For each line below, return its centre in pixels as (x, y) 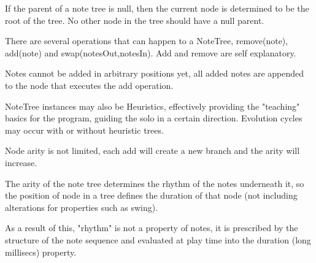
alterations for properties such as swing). (82, 207)
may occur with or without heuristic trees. (84, 130)
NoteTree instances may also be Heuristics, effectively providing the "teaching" (152, 106)
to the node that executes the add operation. (89, 85)
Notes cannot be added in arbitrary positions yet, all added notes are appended (155, 73)
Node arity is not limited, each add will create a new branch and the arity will (152, 151)
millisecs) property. (41, 252)
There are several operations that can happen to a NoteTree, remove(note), (147, 41)
